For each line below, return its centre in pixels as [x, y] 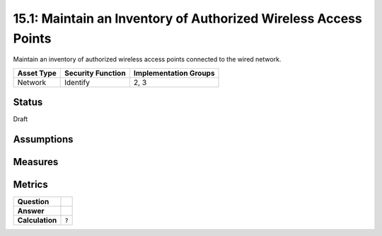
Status [28, 102]
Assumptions [43, 139]
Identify [77, 82]
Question [33, 202]
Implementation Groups [174, 73]
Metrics [31, 185]
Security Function [95, 73]
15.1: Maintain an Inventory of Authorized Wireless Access [187, 18]
